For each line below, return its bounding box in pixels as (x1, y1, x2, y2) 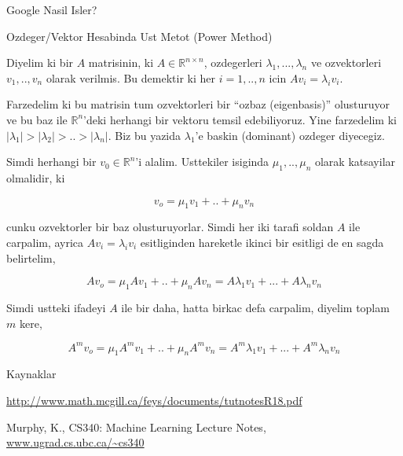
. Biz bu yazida (108, 127, 181, 143)
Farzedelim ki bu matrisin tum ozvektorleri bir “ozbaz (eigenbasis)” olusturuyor (6, 96, 390, 112)
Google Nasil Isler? (6, 2, 97, 17)
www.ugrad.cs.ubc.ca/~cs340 (6, 434, 145, 450)
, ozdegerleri (203, 54, 262, 71)
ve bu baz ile (6, 111, 68, 127)
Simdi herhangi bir (6, 153, 97, 170)
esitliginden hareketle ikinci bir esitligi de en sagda (140, 234, 384, 250)
